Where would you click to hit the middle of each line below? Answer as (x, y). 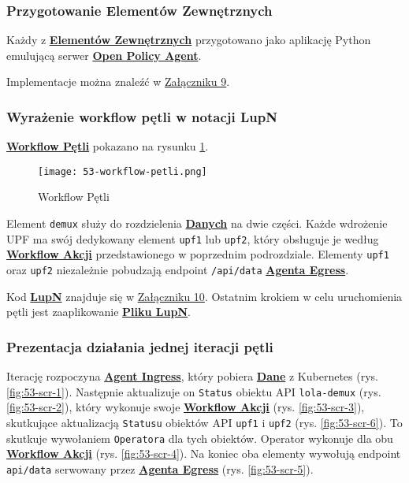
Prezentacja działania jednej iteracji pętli (140, 346)
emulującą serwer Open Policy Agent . (104, 55)
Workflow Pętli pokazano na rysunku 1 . (108, 146)
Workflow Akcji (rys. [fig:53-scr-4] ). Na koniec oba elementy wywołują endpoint (204, 453)
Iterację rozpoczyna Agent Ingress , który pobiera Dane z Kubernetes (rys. (192, 376)
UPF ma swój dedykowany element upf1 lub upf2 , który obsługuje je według (193, 238)
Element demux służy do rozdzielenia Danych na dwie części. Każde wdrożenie (197, 223)
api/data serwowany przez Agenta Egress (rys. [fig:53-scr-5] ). (160, 468)
